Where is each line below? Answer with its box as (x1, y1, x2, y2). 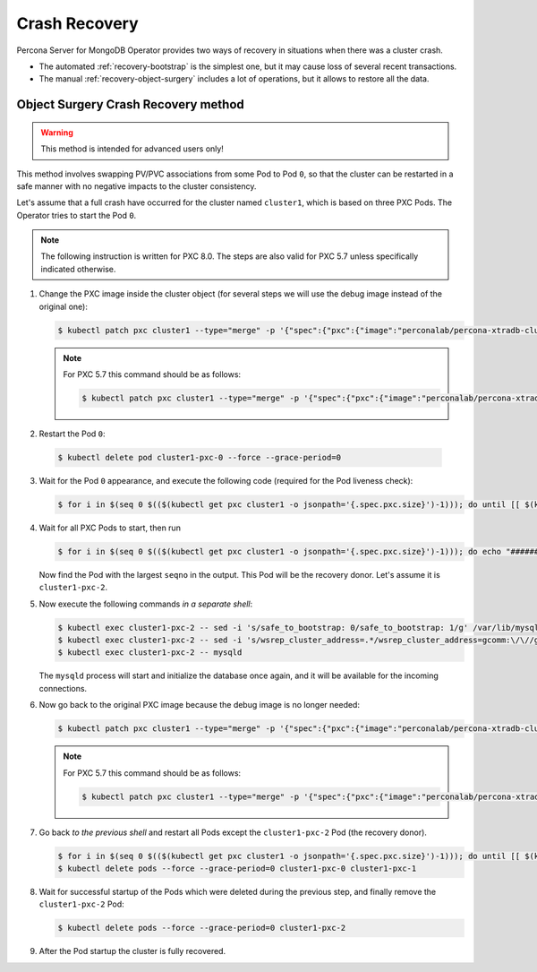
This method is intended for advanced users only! (40, 143, 224, 154)
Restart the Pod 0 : (38, 428, 107, 439)
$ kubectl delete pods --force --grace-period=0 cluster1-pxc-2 (57, 923, 346, 933)
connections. (38, 683, 88, 693)
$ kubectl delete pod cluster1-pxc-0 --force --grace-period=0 (57, 452, 342, 462)
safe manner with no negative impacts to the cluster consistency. (16, 180, 257, 192)
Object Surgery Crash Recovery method (16, 97, 245, 112)
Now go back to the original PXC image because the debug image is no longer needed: (38, 700, 360, 710)
